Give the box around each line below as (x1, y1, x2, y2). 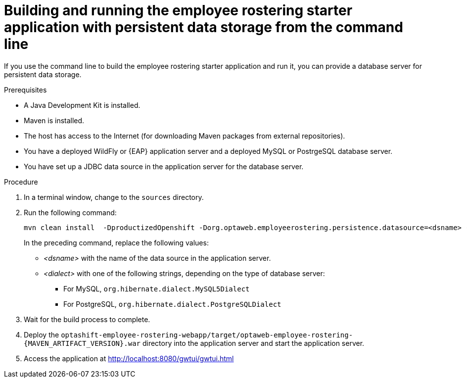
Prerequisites (4, 85, 47, 94)
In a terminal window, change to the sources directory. (24, 192, 204, 201)
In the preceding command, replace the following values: (24, 238, 209, 247)
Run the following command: (24, 208, 117, 217)
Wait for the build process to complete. (24, 315, 150, 324)
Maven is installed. (24, 116, 85, 125)
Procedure (4, 177, 38, 186)
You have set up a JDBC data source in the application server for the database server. (24, 162, 304, 171)
